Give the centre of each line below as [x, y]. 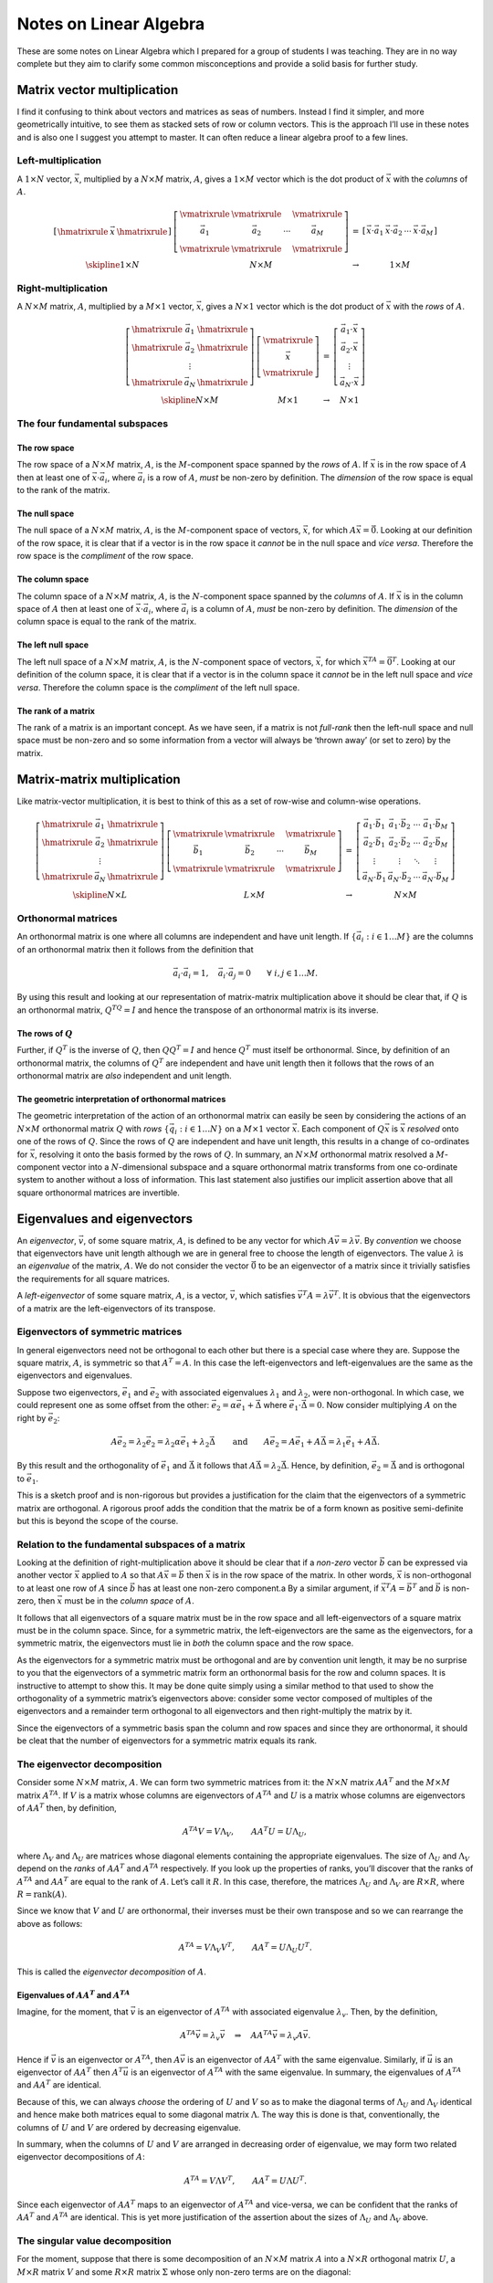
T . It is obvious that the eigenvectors [402, 1295]
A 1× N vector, [45, 179]
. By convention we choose [410, 1240]
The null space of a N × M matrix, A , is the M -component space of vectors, [159, 531]
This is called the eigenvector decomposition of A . [112, 1972]
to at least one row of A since [72, 1588]
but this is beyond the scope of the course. [98, 1520]
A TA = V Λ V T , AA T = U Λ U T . [246, 2180]
